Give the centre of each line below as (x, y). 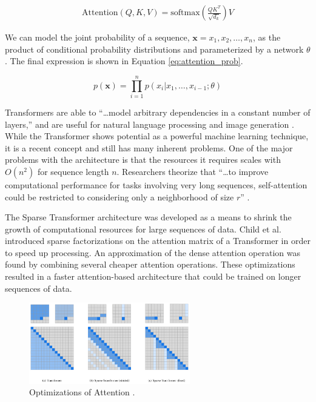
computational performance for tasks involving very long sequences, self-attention (156, 184)
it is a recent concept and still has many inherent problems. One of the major (149, 147)
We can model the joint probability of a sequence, (97, 37)
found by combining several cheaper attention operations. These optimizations (150, 264)
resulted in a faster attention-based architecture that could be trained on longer (153, 276)
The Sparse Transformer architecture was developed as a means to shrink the (148, 217)
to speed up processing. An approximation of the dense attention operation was (153, 252)
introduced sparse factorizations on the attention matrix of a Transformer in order (158, 241)
